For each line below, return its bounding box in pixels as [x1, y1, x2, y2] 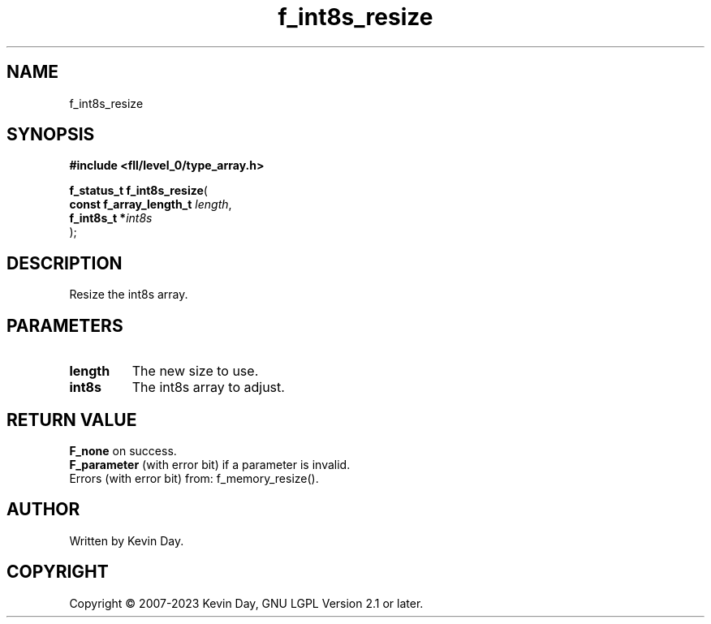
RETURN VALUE [6, 409, 137, 430]
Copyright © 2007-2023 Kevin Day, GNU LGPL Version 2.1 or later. [69, 596, 424, 610]
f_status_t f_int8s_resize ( [69, 183, 208, 198]
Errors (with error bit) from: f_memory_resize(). [69, 471, 319, 485]
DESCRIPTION [6, 252, 123, 273]
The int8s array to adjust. [131, 379, 285, 396]
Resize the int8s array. [69, 287, 188, 302]
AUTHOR [6, 499, 80, 520]
